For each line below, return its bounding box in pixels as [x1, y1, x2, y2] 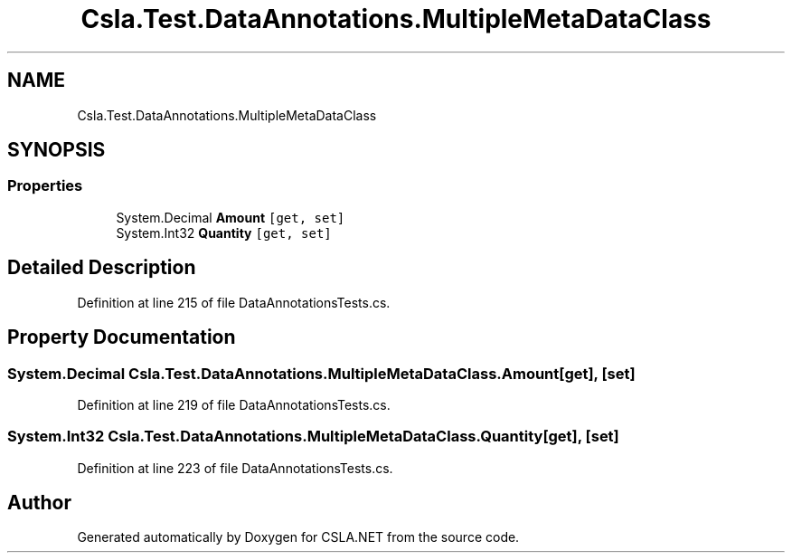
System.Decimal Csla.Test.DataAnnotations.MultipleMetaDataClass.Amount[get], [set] [7, 364, 636, 383]
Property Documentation [7, 326, 236, 349]
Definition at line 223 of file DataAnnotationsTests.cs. [77, 460, 393, 476]
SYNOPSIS [7, 138, 106, 162]
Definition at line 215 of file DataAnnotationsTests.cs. [77, 294, 391, 310]
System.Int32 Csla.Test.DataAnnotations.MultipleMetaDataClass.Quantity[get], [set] [7, 427, 619, 446]
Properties [7, 176, 83, 195]
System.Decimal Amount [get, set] [116, 209, 345, 225]
